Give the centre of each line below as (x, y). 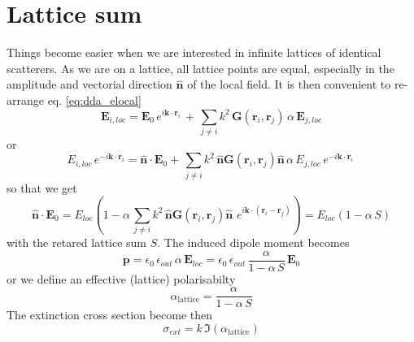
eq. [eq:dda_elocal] (94, 100)
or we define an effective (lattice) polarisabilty (121, 278)
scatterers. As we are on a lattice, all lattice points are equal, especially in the (200, 68)
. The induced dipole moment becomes (253, 242)
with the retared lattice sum (77, 242)
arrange (25, 100)
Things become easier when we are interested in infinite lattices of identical (194, 52)
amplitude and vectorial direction (89, 84)
